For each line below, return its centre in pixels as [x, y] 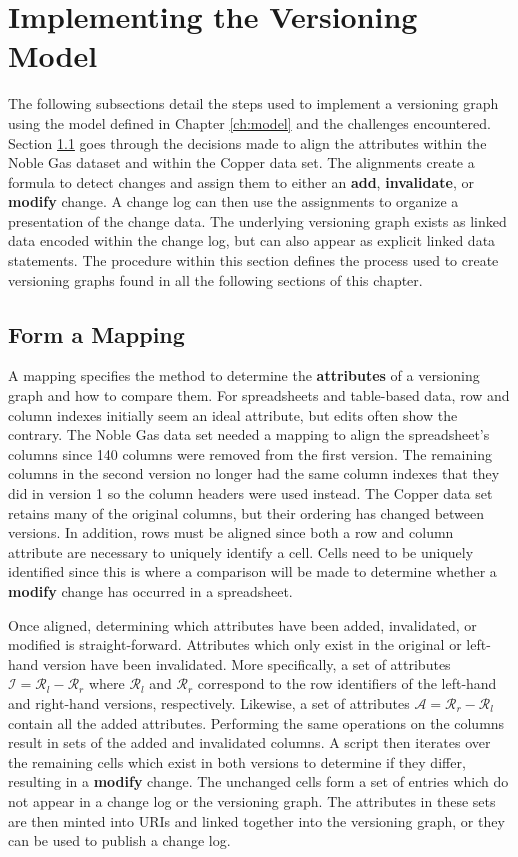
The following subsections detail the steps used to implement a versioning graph [253, 103]
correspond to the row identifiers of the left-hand [347, 683]
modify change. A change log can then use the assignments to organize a [233, 201]
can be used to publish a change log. [119, 840]
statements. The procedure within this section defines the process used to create [253, 260]
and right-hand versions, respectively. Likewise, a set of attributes [209, 702]
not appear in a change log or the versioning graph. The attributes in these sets [252, 800]
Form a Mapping [96, 333]
